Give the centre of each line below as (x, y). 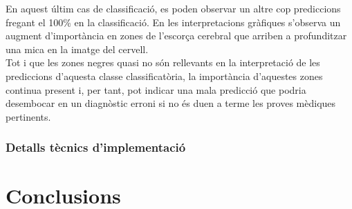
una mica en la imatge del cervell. (77, 49)
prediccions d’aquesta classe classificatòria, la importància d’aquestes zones (164, 76)
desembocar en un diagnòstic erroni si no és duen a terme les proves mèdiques (171, 103)
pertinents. (28, 116)
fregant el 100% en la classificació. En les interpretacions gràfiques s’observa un (173, 22)
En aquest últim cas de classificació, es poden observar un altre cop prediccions (173, 8)
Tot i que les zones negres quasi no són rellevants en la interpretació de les (163, 62)
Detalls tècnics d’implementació (96, 147)
